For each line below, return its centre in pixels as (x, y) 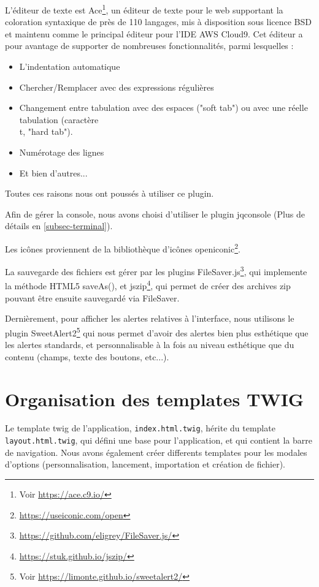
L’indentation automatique (70, 66)
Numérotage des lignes (62, 152)
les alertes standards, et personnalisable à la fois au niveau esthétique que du (150, 345)
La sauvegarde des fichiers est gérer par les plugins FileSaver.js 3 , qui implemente (156, 271)
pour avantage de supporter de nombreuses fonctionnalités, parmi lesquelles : (149, 46)
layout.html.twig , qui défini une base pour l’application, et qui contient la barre (159, 440)
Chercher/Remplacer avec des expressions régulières (117, 87)
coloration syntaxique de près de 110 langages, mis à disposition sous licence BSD (158, 22)
